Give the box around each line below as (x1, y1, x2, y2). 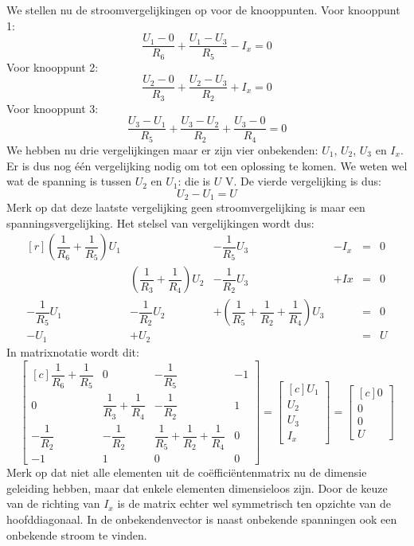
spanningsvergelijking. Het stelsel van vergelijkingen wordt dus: (6, 214, 314, 231)
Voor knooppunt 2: (6, 58, 99, 75)
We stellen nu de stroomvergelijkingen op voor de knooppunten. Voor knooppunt (6, 2, 400, 18)
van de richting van (6, 495, 100, 512)
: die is (178, 173, 211, 189)
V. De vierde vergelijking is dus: (225, 173, 381, 189)
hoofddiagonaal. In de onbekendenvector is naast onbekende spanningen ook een (6, 510, 397, 527)
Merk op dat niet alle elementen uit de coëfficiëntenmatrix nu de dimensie (6, 464, 367, 481)
